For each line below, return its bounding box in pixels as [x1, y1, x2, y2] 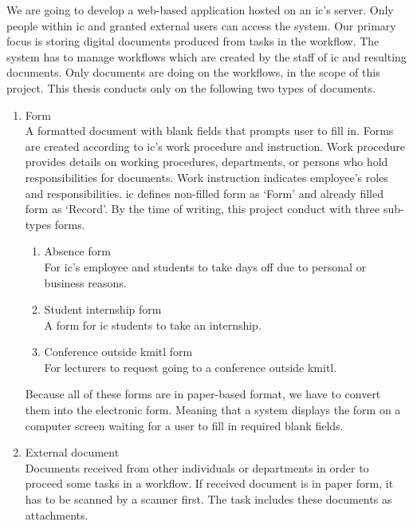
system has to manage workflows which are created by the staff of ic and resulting [6, 48, 407, 65]
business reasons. [44, 274, 127, 291]
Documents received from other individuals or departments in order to [25, 459, 369, 476]
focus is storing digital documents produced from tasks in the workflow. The [6, 33, 380, 49]
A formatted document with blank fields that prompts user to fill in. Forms [25, 122, 394, 139]
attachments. [25, 506, 88, 523]
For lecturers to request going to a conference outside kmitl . [44, 358, 337, 375]
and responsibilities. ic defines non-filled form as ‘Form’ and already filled [25, 184, 383, 201]
